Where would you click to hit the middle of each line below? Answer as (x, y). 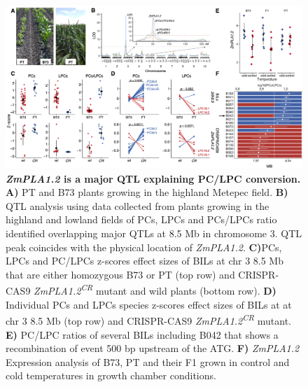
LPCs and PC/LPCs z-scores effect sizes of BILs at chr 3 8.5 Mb (145, 261)
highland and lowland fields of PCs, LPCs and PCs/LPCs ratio (141, 219)
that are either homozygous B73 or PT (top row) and (120, 274)
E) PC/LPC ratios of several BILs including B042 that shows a (142, 334)
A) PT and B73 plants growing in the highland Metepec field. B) (147, 192)
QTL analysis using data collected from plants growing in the (138, 205)
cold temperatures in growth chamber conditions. (111, 375)
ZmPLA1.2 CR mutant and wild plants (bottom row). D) (155, 290)
